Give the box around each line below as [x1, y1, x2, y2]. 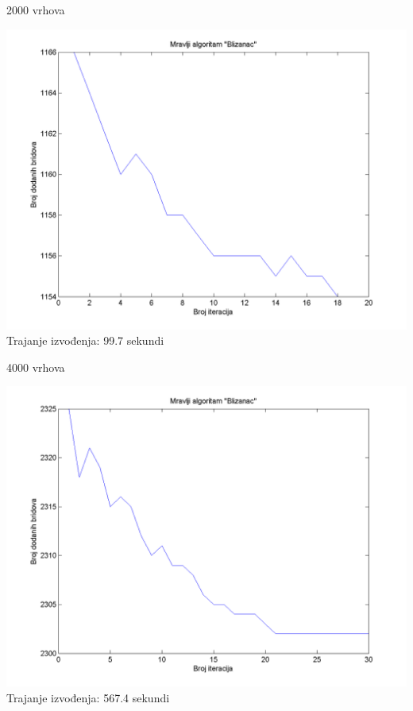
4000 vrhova [6, 358, 65, 375]
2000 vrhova [6, 2, 65, 17]
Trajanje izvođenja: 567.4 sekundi [6, 689, 170, 705]
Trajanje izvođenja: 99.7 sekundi [6, 332, 164, 349]
